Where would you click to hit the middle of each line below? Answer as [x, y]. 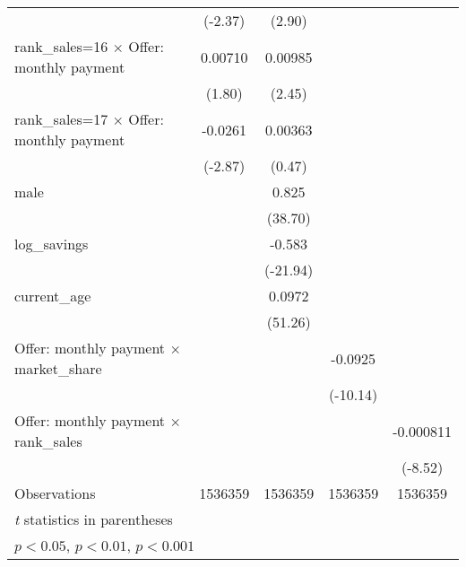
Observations [55, 493]
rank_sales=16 [61, 46]
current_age [53, 296]
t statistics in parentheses [94, 519]
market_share [58, 368]
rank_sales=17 [61, 119]
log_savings [52, 244]
